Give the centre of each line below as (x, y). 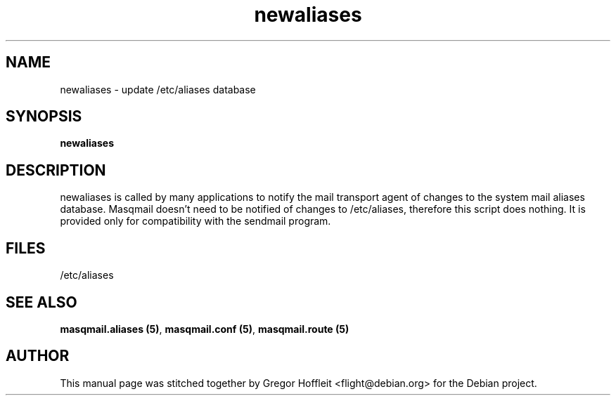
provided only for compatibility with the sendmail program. (195, 221)
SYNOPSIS (44, 117)
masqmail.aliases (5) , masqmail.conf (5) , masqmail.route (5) (205, 329)
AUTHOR (38, 356)
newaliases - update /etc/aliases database (158, 89)
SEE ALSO (41, 302)
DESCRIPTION (56, 170)
